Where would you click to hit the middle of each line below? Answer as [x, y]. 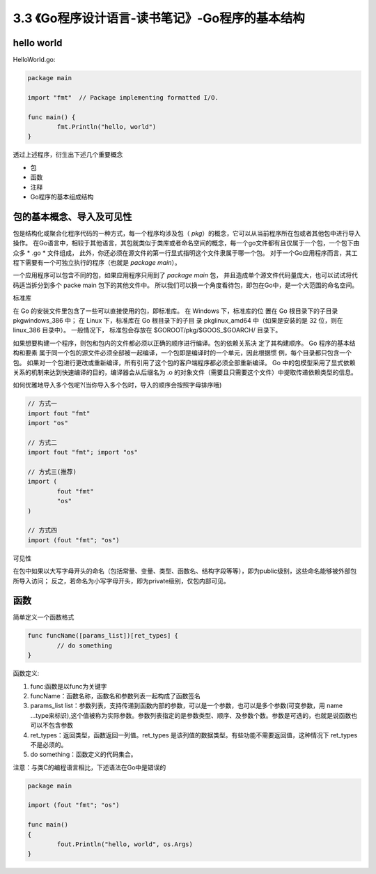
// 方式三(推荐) [52, 472]
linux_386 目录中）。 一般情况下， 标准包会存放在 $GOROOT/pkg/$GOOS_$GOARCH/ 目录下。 [147, 330]
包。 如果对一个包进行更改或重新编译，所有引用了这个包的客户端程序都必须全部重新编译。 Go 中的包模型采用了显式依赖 [184, 362]
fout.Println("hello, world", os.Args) [125, 844]
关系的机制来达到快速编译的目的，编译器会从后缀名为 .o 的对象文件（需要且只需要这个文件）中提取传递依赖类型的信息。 [185, 372]
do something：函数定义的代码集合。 [84, 754]
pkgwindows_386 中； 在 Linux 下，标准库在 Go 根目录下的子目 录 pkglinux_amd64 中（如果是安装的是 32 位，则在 [178, 320]
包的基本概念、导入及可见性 [72, 216]
